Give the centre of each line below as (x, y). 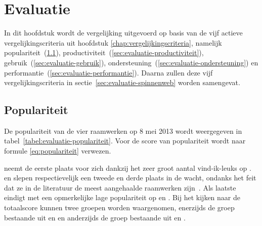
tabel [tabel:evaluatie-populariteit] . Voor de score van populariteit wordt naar (125, 141)
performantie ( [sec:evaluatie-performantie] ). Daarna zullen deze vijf (108, 72)
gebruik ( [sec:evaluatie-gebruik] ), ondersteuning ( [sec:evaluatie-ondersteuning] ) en (131, 62)
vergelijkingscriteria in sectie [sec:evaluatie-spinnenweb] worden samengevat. (122, 82)
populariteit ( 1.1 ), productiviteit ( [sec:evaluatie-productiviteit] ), (104, 52)
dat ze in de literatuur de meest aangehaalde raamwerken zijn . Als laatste (120, 187)
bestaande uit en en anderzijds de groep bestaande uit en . (95, 217)
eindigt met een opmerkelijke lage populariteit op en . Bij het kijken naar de (122, 197)
